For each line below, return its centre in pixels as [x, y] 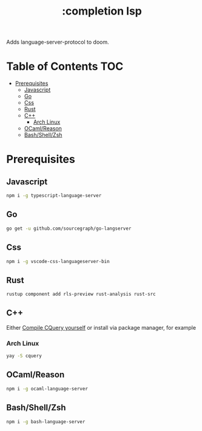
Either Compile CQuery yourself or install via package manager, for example [101, 327]
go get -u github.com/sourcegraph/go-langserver [69, 229]
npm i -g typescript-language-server [54, 196]
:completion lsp [102, 11]
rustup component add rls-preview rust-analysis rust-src [81, 294]
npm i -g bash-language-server [46, 422]
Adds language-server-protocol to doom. [58, 42]
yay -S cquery [24, 356]
